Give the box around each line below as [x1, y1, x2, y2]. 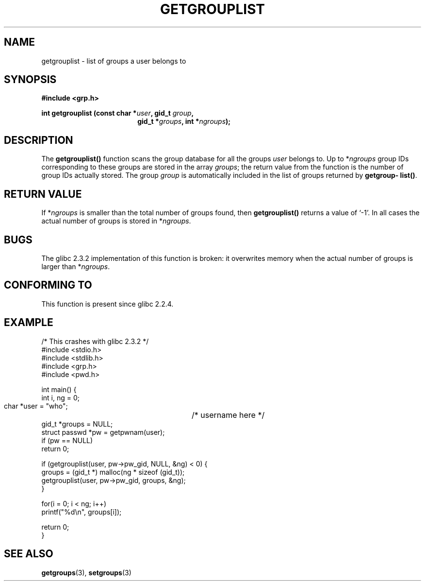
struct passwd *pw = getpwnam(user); [41, 428, 165, 436]
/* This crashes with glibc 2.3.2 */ [41, 337, 149, 345]
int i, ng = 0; [41, 393, 80, 402]
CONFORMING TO [4, 279, 92, 292]
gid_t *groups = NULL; [41, 419, 113, 428]
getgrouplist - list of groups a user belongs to [41, 56, 186, 65]
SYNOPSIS [4, 73, 57, 86]
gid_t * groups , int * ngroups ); [137, 117, 231, 126]
